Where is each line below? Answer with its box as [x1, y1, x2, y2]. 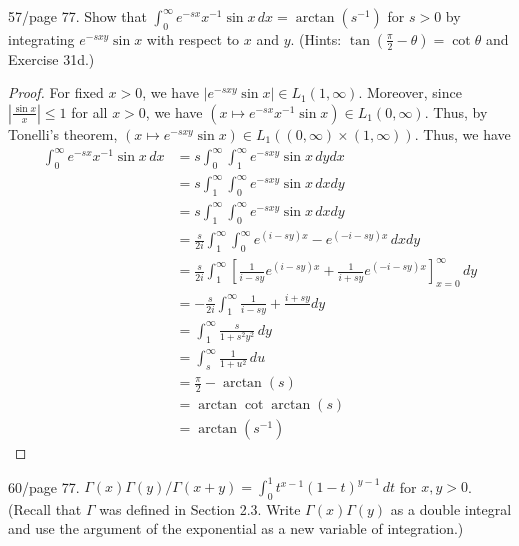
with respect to [146, 28, 240, 49]
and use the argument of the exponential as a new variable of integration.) [8, 518, 464, 539]
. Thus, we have [414, 123, 511, 144]
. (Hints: [290, 28, 342, 49]
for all [71, 101, 108, 122]
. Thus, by [424, 101, 488, 122]
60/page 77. [8, 476, 80, 497]
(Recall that [8, 498, 82, 519]
